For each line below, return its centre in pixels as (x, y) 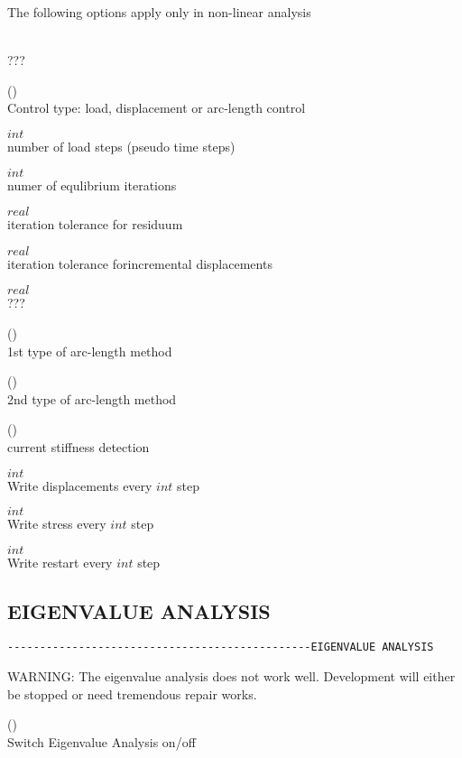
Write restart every (60, 562)
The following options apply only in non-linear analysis (159, 12)
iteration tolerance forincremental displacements (140, 263)
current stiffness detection (79, 446)
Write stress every (57, 524)
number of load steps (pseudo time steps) (121, 146)
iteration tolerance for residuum (95, 224)
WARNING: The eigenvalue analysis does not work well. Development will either (231, 676)
